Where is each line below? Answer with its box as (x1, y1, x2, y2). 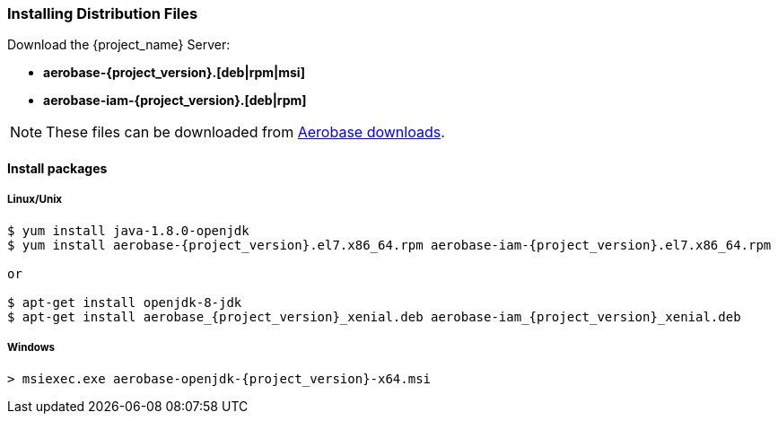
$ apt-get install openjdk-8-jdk (7, 294, 242, 310)
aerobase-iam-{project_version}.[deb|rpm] (43, 92, 307, 109)
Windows (7, 341, 56, 355)
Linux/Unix (7, 193, 63, 206)
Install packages (7, 160, 108, 176)
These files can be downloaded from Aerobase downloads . (46, 123, 445, 142)
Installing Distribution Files (7, 4, 198, 22)
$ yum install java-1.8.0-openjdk (7, 223, 249, 238)
